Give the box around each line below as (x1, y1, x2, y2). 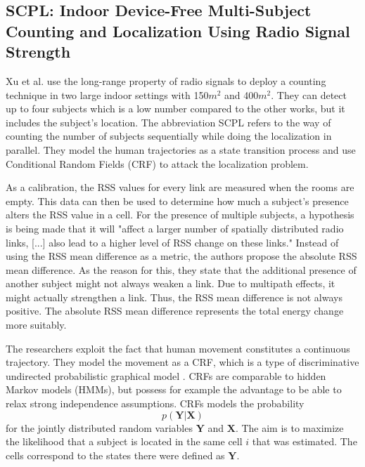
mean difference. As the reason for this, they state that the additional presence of (6, 262, 357, 277)
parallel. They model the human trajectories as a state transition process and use (6, 142, 356, 157)
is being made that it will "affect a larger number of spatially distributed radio (6, 221, 344, 235)
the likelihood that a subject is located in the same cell (6, 434, 243, 449)
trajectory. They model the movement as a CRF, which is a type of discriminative (6, 355, 359, 369)
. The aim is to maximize (235, 420, 344, 435)
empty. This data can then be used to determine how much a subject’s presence (6, 193, 349, 208)
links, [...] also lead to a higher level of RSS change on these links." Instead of (6, 235, 339, 249)
